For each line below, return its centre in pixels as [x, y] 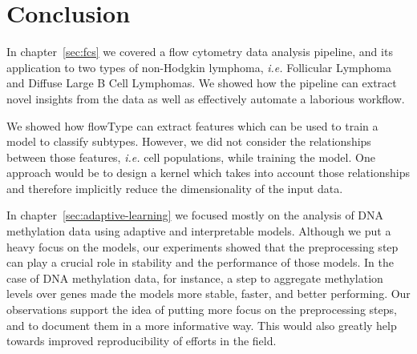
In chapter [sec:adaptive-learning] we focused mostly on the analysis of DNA [195, 215]
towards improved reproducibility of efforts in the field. [142, 341]
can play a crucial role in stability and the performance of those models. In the [200, 262]
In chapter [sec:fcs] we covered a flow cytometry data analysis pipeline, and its [200, 52]
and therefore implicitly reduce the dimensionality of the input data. [175, 188]
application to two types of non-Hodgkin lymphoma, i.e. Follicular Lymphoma [199, 67]
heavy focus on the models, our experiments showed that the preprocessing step [202, 246]
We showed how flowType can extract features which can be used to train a [192, 125]
